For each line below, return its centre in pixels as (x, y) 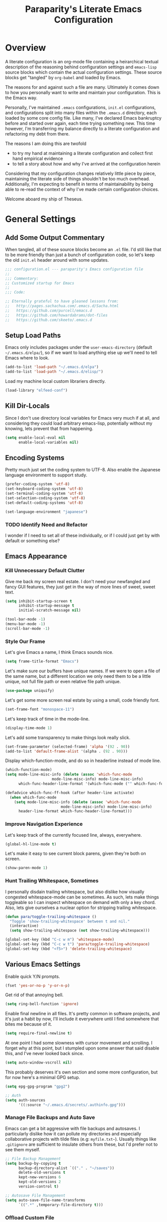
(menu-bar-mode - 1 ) (25, 624)
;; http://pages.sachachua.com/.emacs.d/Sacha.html (62, 306)
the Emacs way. (21, 98)
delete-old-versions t (42, 1173)
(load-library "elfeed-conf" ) (37, 390)
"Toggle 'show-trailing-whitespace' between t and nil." (70, 921)
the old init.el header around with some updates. (57, 260)
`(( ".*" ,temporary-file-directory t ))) (61, 1205)
